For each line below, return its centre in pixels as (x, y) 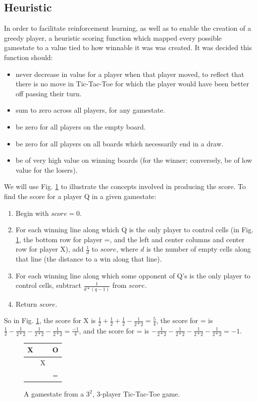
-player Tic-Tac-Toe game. (140, 394)
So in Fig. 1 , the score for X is (50, 320)
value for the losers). (47, 169)
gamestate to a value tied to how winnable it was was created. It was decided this (128, 47)
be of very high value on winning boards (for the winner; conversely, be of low (134, 160)
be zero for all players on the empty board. (81, 126)
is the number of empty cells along (199, 249)
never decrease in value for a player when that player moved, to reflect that (130, 74)
